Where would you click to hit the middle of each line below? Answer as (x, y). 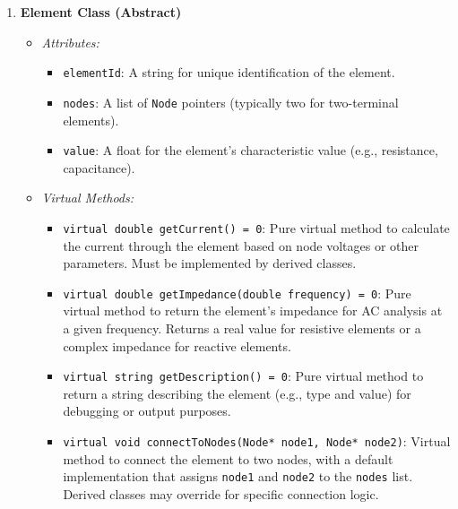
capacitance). (99, 167)
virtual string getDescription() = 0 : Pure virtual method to (243, 376)
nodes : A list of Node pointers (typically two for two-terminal (231, 102)
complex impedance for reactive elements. (177, 345)
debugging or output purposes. (147, 411)
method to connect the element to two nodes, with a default (228, 458)
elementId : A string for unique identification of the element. (229, 72)
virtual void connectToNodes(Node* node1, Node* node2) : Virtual (257, 441)
